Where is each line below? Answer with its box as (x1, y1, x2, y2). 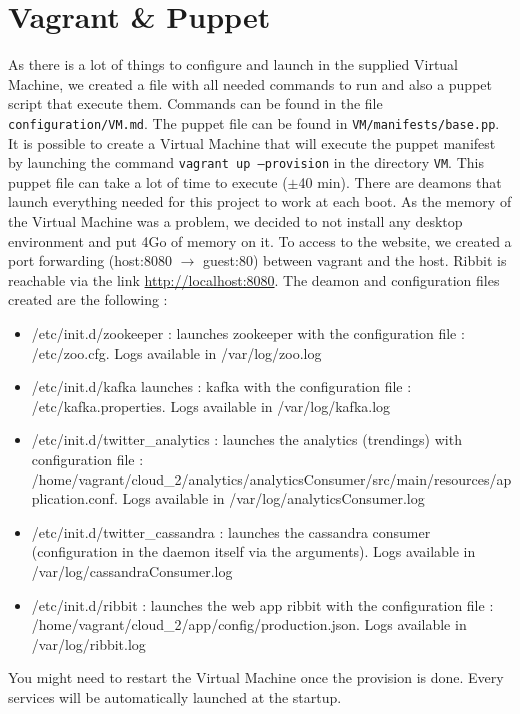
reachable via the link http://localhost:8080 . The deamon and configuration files (8, 269, 500, 290)
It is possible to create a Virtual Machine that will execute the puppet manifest (8, 132, 496, 153)
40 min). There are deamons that (298, 171, 502, 192)
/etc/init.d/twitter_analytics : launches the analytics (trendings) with (31, 429, 462, 450)
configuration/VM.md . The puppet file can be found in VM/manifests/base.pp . (8, 112, 500, 133)
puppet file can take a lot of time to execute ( (8, 171, 288, 192)
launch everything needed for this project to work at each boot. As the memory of (8, 191, 512, 212)
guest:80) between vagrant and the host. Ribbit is (203, 250, 507, 271)
